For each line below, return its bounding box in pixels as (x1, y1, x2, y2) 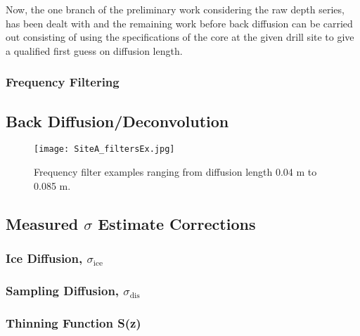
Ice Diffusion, (6, 249, 83, 266)
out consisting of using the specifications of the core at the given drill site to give (6, 30, 354, 44)
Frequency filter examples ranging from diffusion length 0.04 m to (34, 164, 317, 179)
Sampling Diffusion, (6, 281, 120, 299)
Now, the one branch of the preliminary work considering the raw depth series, (6, 2, 345, 16)
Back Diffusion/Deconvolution (6, 110, 229, 131)
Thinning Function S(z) (6, 314, 141, 331)
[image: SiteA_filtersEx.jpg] (34, 144, 175, 155)
